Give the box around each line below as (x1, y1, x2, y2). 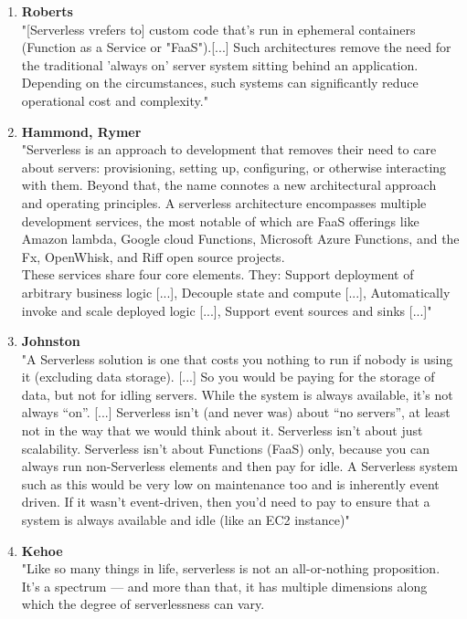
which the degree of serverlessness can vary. (21, 594, 265, 614)
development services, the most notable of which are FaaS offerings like (21, 211, 419, 230)
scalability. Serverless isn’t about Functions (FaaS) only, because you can (21, 438, 430, 457)
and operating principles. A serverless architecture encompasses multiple (21, 193, 427, 212)
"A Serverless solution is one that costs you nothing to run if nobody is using (21, 349, 453, 368)
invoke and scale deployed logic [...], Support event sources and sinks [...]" (21, 300, 432, 320)
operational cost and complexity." (21, 90, 208, 110)
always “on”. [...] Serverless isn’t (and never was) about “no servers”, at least (21, 403, 451, 422)
